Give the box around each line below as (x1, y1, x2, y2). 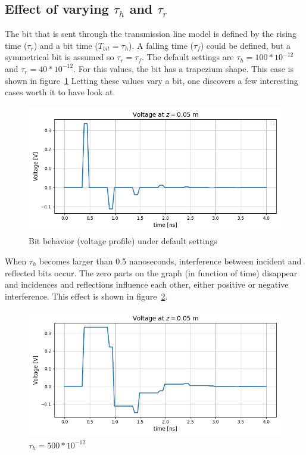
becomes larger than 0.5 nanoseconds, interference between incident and (39, 254, 302, 267)
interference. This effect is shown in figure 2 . (5, 289, 168, 302)
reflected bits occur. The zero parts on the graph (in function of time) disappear (5, 266, 298, 279)
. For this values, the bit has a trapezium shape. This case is (73, 62, 293, 74)
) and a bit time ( (33, 39, 98, 51)
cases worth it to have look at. (5, 86, 115, 98)
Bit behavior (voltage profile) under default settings (29, 235, 217, 247)
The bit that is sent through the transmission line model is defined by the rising (5, 27, 296, 40)
